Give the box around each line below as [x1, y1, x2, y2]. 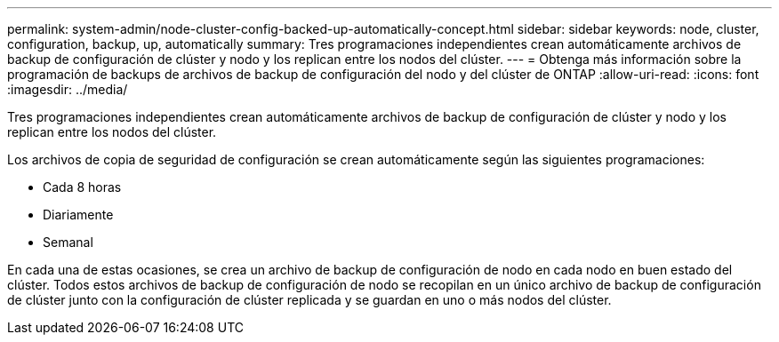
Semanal [43, 235, 93, 250]
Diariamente [43, 207, 114, 222]
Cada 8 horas [43, 179, 122, 195]
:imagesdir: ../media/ [7, 82, 128, 97]
